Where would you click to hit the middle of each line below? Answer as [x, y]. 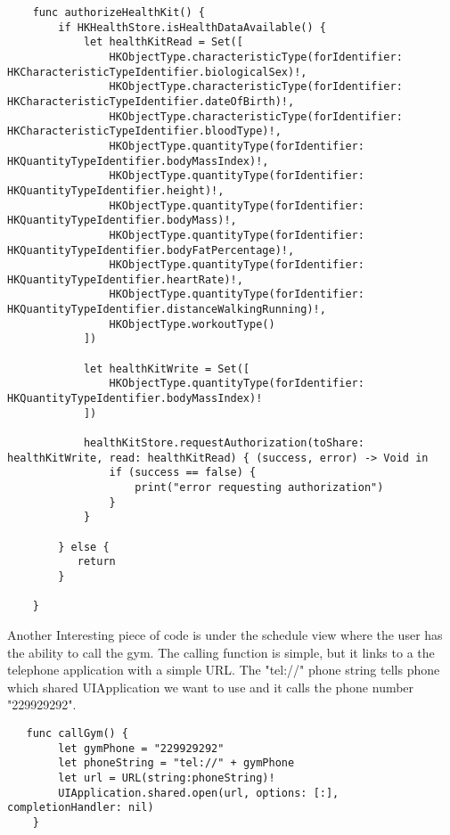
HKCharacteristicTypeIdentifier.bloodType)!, [144, 131]
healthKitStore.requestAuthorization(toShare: [224, 443]
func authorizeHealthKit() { [119, 12]
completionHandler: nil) [81, 808]
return [96, 562]
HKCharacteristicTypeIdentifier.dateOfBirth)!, [151, 101]
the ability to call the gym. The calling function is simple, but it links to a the [221, 652]
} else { [84, 547]
